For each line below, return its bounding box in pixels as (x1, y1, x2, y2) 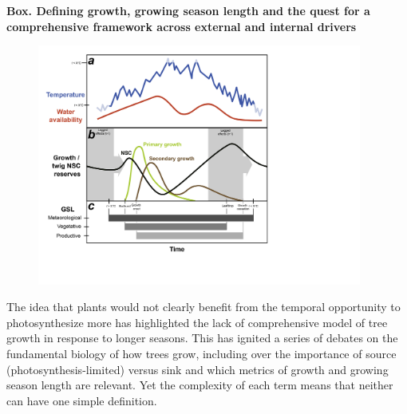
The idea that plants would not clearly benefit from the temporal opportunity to (6, 298, 401, 315)
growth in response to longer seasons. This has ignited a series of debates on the (6, 329, 398, 346)
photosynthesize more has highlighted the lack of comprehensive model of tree (6, 313, 388, 330)
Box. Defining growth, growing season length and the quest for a (6, 2, 370, 18)
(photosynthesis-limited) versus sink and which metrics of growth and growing (6, 361, 389, 377)
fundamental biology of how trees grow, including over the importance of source (6, 345, 397, 361)
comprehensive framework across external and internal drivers (6, 18, 357, 34)
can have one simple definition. (6, 392, 157, 408)
